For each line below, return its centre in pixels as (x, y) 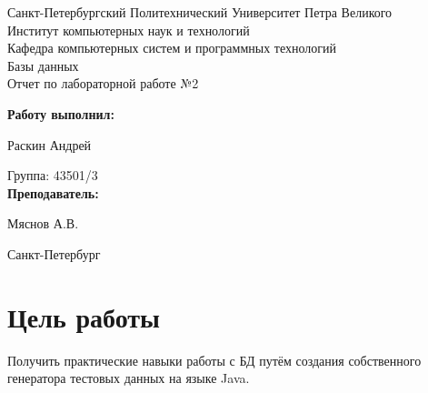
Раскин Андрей (50, 144)
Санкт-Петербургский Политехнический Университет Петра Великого (200, 12)
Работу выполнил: (61, 113)
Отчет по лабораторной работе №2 (103, 83)
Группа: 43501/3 (53, 175)
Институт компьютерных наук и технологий (129, 30)
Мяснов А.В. (43, 223)
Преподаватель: (53, 192)
